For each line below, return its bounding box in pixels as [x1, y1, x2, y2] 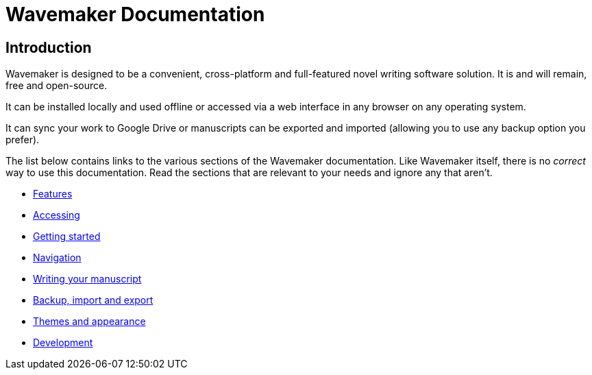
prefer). [5, 134, 40, 146]
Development [33, 337, 93, 349]
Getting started [33, 230, 101, 243]
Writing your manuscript [33, 273, 142, 285]
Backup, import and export [33, 294, 153, 306]
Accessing [33, 209, 80, 221]
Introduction [5, 38, 92, 56]
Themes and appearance [33, 315, 146, 328]
